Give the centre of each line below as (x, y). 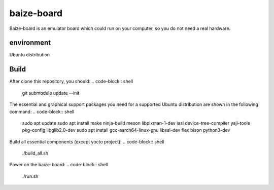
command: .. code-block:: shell (42, 111)
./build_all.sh (35, 153)
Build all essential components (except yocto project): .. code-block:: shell (87, 141)
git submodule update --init (51, 93)
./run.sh (30, 176)
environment (30, 43)
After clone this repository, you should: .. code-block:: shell (71, 82)
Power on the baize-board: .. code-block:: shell (59, 165)
